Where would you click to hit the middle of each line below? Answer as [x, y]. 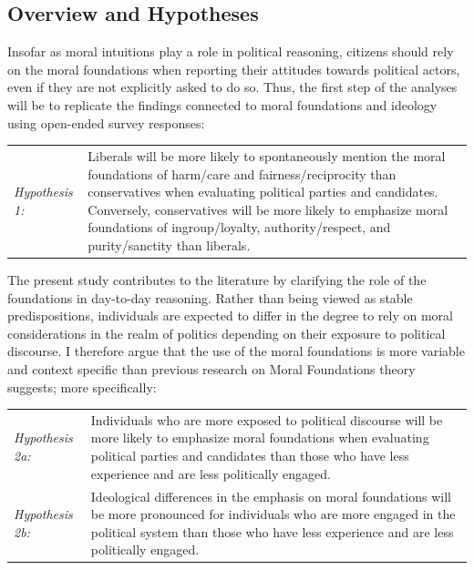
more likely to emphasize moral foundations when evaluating [260, 438]
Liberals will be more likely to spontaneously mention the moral [267, 155]
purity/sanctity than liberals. [169, 244]
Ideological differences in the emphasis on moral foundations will [271, 496]
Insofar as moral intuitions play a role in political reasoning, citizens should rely [231, 51]
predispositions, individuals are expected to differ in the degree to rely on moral [231, 316]
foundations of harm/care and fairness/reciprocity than [242, 173]
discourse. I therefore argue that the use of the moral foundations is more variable [236, 351]
